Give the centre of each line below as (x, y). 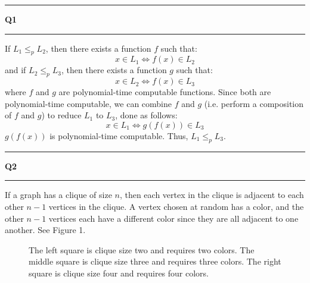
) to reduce (61, 115)
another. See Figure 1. (45, 230)
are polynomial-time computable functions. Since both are (165, 92)
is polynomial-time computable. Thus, (119, 135)
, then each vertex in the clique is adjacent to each (212, 195)
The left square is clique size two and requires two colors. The (142, 249)
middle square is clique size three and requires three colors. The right (155, 261)
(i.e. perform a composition (254, 103)
